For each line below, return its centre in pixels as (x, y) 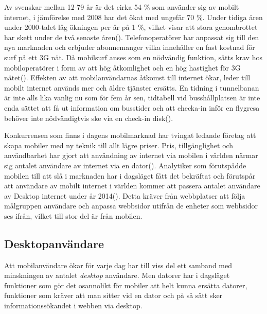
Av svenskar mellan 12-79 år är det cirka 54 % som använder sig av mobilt (122, 7)
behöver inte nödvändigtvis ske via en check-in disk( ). (89, 118)
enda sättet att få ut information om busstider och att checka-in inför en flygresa (132, 107)
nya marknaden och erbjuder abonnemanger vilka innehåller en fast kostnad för (130, 47)
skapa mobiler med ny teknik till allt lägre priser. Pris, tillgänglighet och (119, 145)
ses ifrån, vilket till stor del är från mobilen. (73, 215)
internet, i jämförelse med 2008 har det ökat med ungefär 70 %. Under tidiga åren (133, 17)
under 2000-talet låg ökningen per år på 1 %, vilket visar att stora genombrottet (131, 27)
